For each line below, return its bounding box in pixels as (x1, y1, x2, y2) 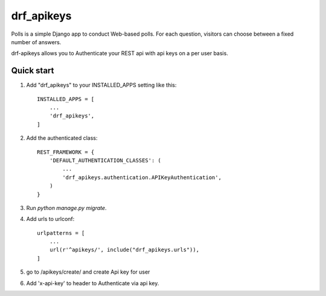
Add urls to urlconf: (26, 215, 75, 223)
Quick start (11, 65, 54, 76)
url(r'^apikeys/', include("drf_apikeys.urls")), (49, 246, 199, 254)
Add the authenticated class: (26, 134, 98, 142)
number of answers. (11, 38, 62, 45)
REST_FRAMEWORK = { (37, 148, 95, 156)
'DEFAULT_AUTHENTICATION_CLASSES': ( (49, 157, 161, 163)
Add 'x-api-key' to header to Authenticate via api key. (26, 279, 159, 287)
